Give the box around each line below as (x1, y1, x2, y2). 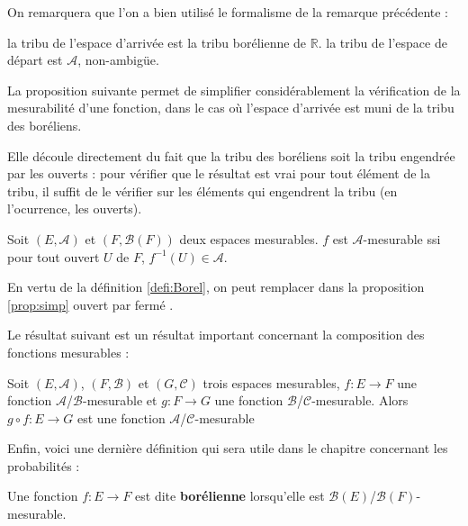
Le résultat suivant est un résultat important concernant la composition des (7, 325, 425, 344)
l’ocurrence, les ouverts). (7, 199, 142, 218)
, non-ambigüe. (77, 50, 159, 69)
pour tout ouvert (7, 247, 100, 266)
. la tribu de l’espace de (318, 32, 447, 51)
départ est (7, 50, 63, 69)
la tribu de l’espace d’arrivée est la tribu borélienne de (7, 32, 307, 51)
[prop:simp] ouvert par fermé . (7, 295, 174, 313)
